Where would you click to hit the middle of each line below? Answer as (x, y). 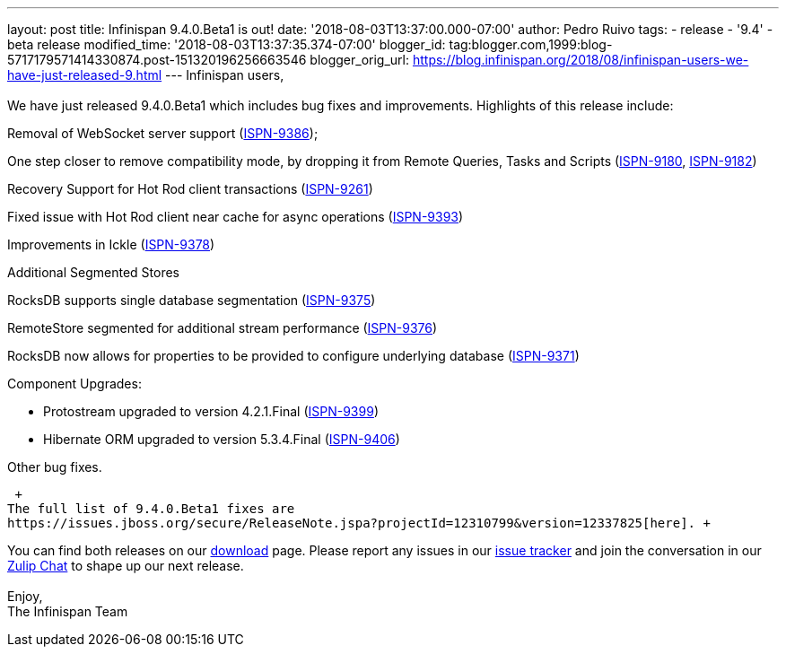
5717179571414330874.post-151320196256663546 (157, 60)
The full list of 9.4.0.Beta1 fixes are (151, 509)
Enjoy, (25, 596)
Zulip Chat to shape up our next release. (126, 566)
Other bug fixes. (55, 467)
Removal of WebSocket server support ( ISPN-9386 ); (163, 133)
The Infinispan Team (68, 611)
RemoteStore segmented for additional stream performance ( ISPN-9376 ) (223, 328)
